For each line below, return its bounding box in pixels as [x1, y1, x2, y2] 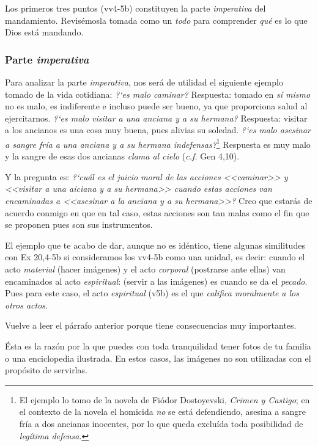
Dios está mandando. [5, 26, 84, 38]
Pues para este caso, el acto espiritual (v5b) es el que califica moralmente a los [5, 287, 300, 299]
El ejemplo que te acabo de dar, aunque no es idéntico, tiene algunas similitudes [5, 238, 305, 251]
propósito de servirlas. [5, 364, 87, 376]
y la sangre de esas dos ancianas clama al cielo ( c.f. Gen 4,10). [5, 150, 240, 163]
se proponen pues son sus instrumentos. [5, 218, 153, 231]
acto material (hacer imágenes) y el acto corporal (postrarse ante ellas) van [5, 262, 286, 275]
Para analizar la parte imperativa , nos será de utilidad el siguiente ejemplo [5, 76, 283, 88]
